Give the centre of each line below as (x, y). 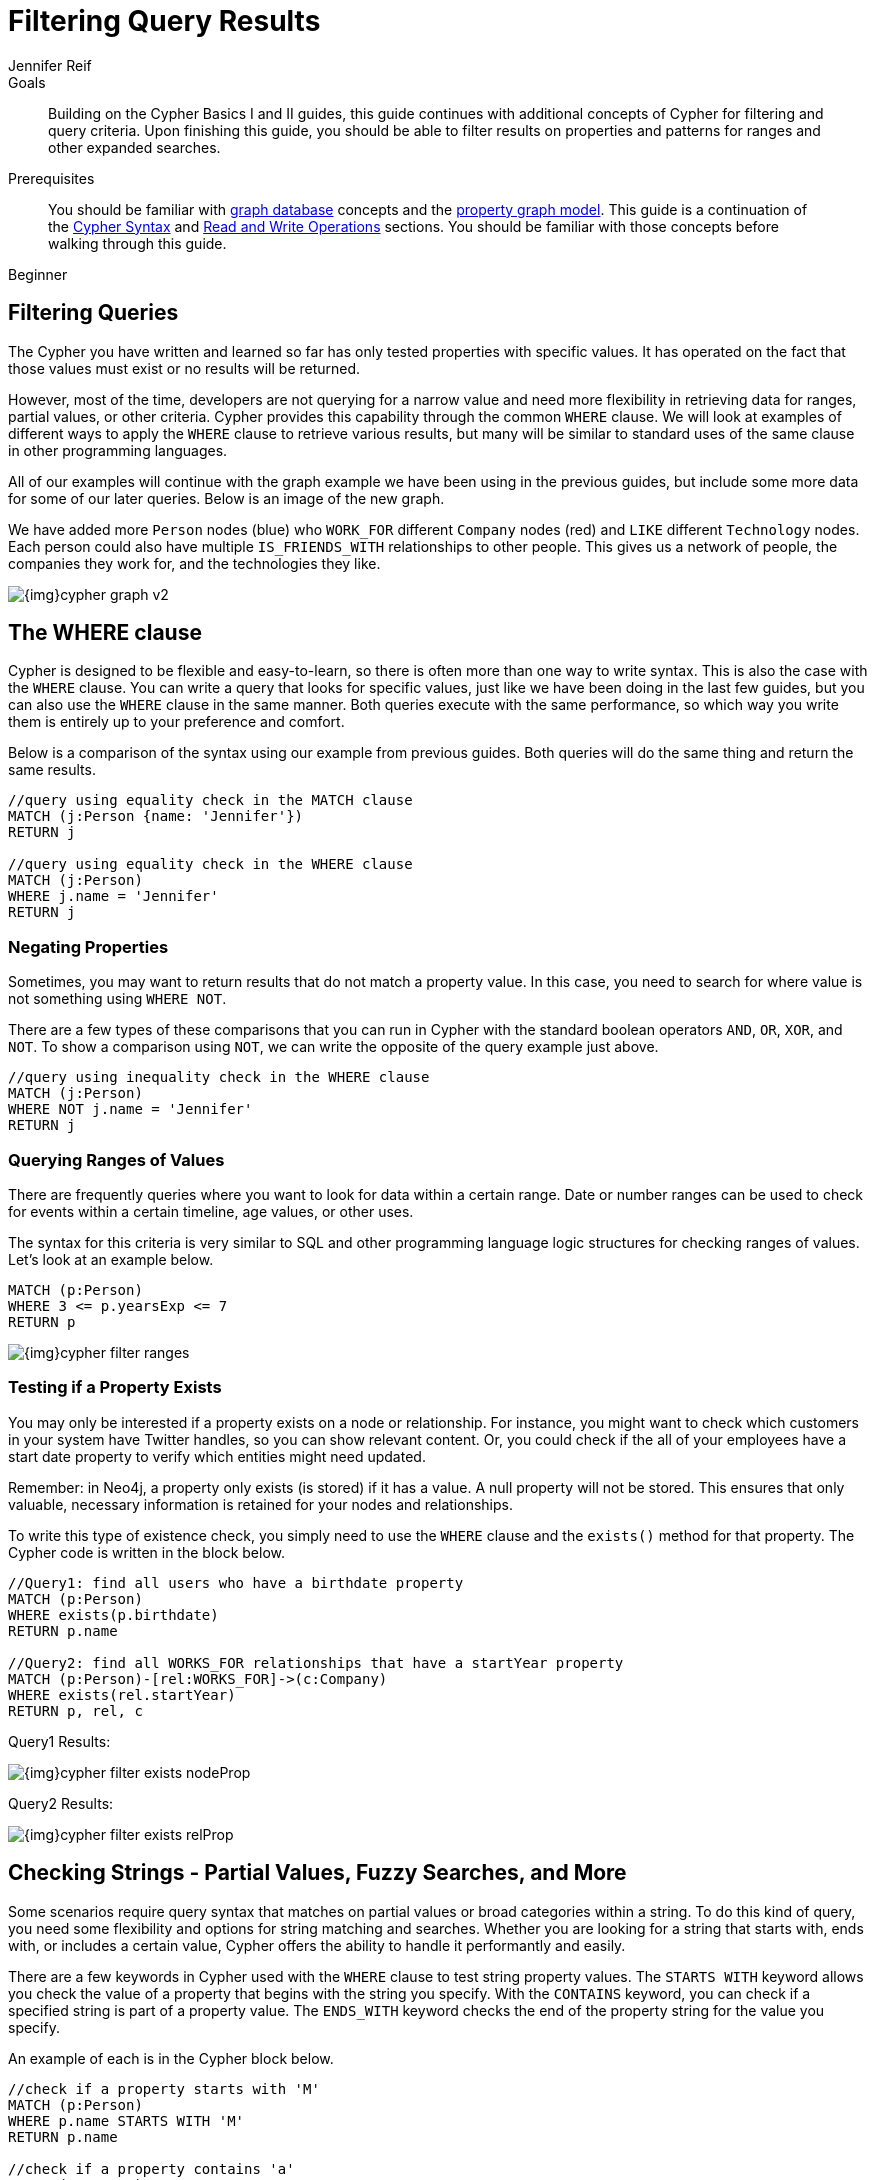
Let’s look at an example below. (111, 1259)
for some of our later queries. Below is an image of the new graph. (226, 498)
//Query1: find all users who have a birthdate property (236, 1582)
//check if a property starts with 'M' (164, 2088)
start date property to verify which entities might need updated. (217, 1456)
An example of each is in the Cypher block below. (171, 2058)
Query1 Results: (59, 1741)
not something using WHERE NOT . (117, 999)
